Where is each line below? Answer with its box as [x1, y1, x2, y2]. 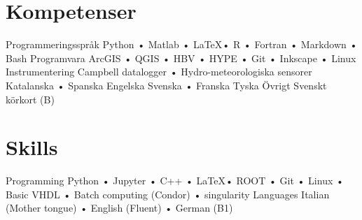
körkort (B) [6, 91, 55, 106]
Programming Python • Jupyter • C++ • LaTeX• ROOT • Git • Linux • [6, 173, 344, 188]
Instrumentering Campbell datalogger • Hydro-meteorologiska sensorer [6, 64, 312, 79]
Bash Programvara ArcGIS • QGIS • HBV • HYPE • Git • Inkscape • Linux [6, 50, 356, 65]
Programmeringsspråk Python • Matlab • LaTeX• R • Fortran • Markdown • [6, 37, 358, 52]
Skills [6, 133, 58, 161]
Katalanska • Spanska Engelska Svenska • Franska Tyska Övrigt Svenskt [6, 78, 327, 92]
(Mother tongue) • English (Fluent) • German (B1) [6, 200, 233, 215]
